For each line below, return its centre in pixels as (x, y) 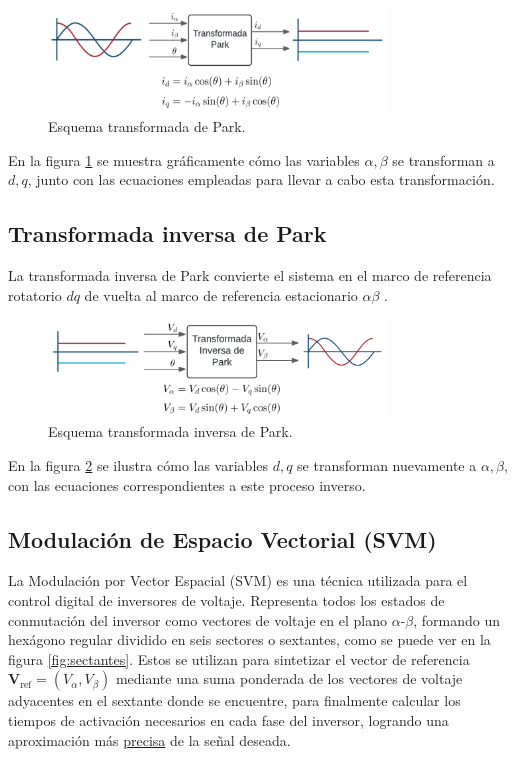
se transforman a (443, 159)
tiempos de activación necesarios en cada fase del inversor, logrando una (228, 719)
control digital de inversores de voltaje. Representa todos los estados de (226, 599)
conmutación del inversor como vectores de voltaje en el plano (198, 619)
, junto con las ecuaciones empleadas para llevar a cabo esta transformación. (261, 179)
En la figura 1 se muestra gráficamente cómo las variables (184, 159)
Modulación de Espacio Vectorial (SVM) (222, 538)
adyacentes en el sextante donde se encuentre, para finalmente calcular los (234, 700)
